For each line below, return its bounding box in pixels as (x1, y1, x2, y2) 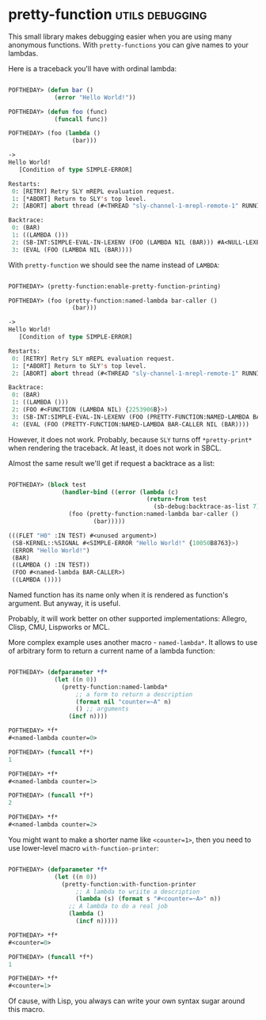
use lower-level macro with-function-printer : (8, 843, 160, 852)
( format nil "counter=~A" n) (75, 698, 172, 706)
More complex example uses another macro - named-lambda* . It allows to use (8, 638, 258, 647)
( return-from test (146, 495, 207, 503)
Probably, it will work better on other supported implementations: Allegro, (8, 614, 248, 624)
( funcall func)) (54, 115, 108, 123)
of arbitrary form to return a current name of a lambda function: (8, 647, 215, 656)
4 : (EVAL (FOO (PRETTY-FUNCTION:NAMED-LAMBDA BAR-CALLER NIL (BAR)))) (11, 420, 249, 428)
